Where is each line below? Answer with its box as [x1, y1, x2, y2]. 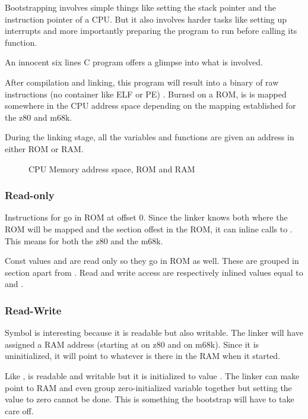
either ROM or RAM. [5, 142, 84, 155]
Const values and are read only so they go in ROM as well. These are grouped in [5, 254, 299, 267]
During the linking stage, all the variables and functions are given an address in [5, 131, 294, 143]
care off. [5, 404, 34, 417]
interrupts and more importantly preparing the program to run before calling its [5, 24, 297, 37]
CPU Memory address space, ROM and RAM [28, 162, 195, 175]
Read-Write [5, 303, 62, 317]
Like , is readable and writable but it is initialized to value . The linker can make [5, 369, 300, 382]
